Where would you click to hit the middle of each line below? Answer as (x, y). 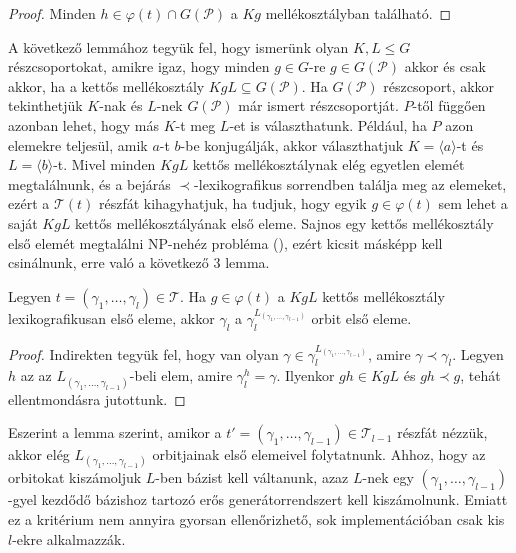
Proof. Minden (52, 13)
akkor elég (39, 454)
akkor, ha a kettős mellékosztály (106, 85)
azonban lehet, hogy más (83, 124)
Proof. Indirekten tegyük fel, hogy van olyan (143, 353)
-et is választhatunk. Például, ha (328, 124)
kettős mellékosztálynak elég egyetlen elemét (328, 164)
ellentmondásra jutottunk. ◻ (97, 398)
